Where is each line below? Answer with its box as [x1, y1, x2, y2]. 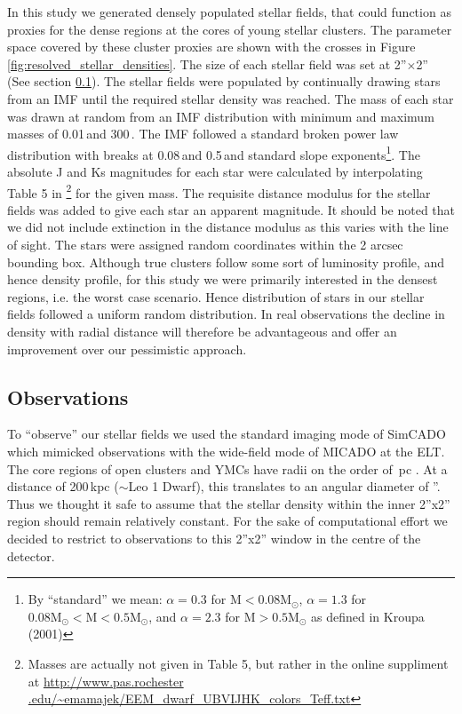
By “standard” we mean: [28, 590, 163, 608]
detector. [7, 546, 55, 565]
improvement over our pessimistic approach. [7, 339, 247, 358]
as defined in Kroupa [311, 607, 425, 625]
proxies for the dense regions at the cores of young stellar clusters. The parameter [7, 20, 452, 38]
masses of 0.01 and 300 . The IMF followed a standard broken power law [7, 124, 399, 143]
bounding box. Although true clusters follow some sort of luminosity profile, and [7, 252, 445, 271]
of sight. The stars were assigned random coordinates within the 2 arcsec [7, 235, 403, 254]
